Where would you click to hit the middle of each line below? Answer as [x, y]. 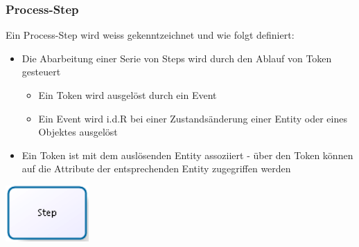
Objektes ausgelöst [78, 132]
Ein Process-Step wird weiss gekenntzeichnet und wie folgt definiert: [150, 35]
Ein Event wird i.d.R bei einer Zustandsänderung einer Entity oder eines [193, 118]
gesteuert [41, 72]
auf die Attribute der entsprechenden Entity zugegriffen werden [156, 168]
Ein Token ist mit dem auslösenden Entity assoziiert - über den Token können [187, 155]
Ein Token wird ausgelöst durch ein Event [128, 95]
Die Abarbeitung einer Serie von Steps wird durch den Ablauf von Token [177, 58]
